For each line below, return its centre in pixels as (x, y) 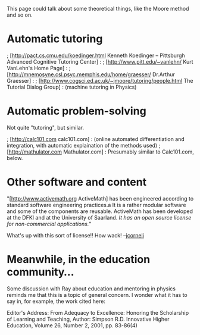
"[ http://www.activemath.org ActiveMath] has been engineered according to (100, 198)
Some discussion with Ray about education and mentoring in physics (91, 289)
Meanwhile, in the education (79, 259)
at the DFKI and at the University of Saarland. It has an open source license (99, 217)
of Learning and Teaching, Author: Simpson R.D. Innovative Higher (88, 319)
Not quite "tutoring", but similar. (45, 127)
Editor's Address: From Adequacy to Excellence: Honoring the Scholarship (98, 312)
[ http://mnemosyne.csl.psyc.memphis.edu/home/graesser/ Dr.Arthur (91, 74)
